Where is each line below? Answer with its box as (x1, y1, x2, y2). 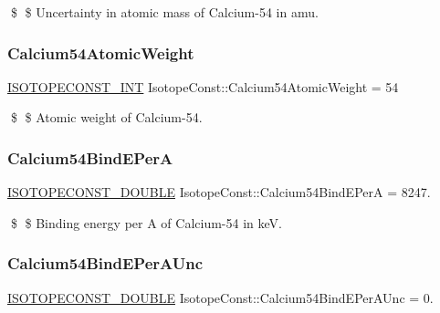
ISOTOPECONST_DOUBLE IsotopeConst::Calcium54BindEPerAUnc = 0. (7, 287, 434, 307)
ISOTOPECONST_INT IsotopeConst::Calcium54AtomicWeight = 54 (7, 77, 399, 96)
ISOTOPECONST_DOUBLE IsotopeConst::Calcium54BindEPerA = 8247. (7, 183, 431, 202)
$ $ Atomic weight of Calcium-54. (10, 108, 203, 127)
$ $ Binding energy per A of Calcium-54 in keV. (10, 213, 282, 232)
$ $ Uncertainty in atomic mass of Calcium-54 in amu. (10, 3, 319, 21)
